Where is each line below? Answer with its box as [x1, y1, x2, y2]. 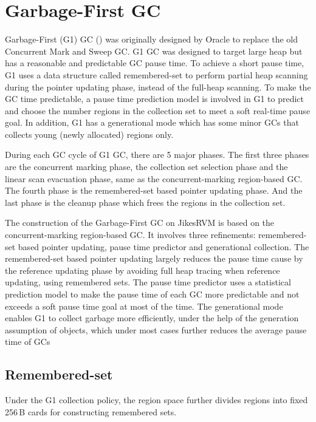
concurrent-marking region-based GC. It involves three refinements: [5, 228, 256, 241]
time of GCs [5, 335, 50, 348]
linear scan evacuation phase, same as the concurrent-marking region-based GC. [5, 172, 303, 185]
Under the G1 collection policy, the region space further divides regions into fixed [5, 393, 308, 406]
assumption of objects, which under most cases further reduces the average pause [5, 323, 307, 336]
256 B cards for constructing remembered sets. [5, 405, 177, 418]
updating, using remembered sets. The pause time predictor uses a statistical [5, 276, 291, 288]
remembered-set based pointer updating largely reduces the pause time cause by [5, 252, 303, 265]
